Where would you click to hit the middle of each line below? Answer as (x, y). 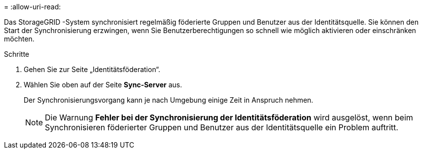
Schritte (17, 54)
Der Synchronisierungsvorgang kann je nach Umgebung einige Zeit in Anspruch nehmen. (169, 100)
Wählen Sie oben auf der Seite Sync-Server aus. (103, 85)
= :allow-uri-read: (33, 7)
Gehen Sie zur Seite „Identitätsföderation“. (92, 69)
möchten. (19, 39)
